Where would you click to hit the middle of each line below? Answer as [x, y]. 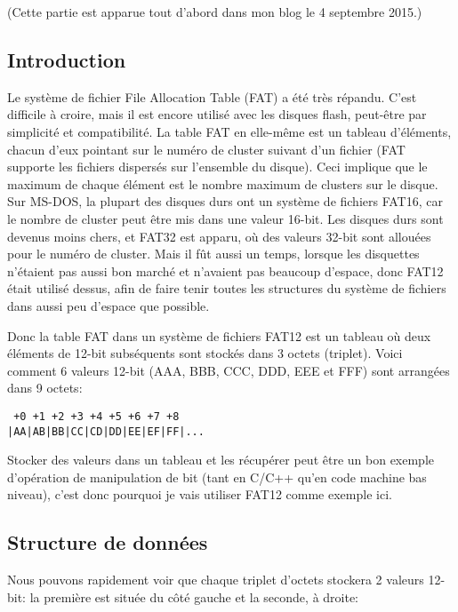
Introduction [67, 59]
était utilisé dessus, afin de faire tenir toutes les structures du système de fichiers [227, 288]
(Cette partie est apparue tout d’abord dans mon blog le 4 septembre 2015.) [215, 12]
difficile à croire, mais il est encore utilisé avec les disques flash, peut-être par [217, 114]
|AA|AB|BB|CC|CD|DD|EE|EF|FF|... [106, 431]
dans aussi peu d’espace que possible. [108, 305]
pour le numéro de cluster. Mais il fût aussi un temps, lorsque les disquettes [213, 254]
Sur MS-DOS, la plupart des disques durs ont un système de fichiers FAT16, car [225, 201]
